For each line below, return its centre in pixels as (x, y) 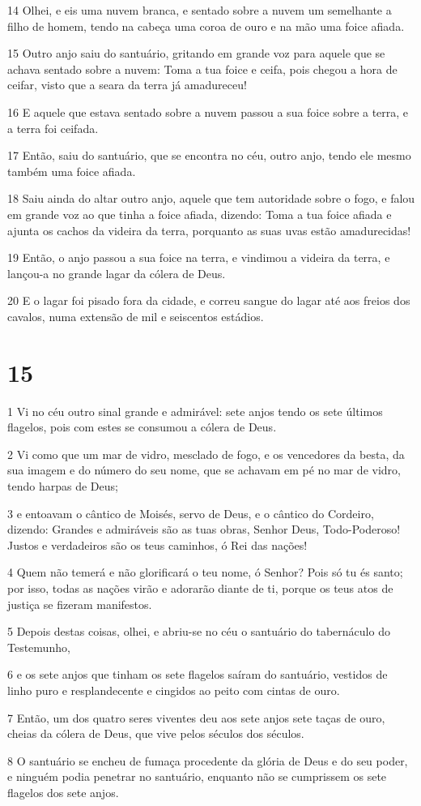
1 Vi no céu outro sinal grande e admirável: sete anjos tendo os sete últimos (195, 411)
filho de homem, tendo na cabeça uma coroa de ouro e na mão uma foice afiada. (206, 26)
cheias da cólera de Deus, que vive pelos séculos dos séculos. (156, 733)
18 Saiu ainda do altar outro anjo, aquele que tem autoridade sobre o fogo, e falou (211, 198)
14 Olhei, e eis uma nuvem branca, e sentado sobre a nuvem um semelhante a (200, 10)
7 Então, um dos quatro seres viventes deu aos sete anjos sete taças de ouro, (196, 717)
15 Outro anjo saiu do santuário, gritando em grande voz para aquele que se (196, 53)
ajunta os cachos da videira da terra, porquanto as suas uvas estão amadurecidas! (209, 230)
